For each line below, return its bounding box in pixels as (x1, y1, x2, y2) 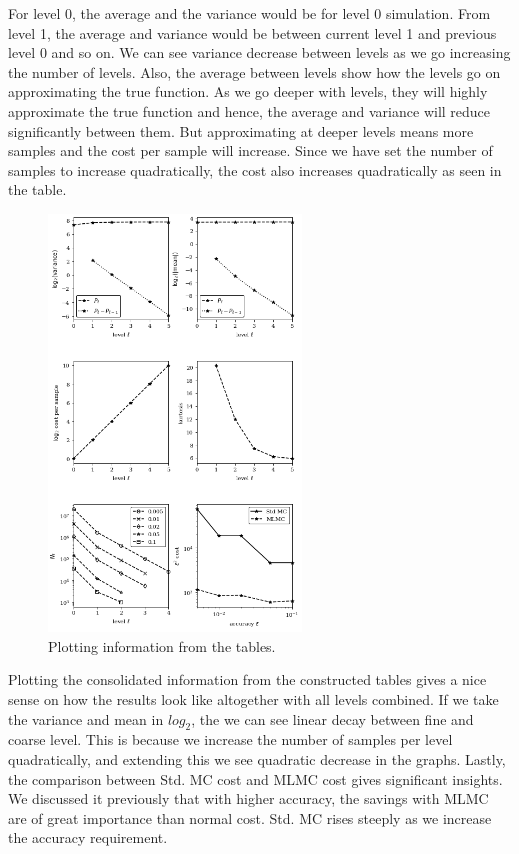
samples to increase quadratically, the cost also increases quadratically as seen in (8, 159, 502, 180)
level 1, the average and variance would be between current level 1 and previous (8, 22, 497, 43)
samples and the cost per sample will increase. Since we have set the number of (8, 140, 493, 161)
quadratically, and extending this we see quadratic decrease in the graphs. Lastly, (8, 749, 506, 770)
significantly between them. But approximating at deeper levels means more (8, 120, 474, 141)
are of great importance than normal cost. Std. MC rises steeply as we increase (8, 807, 492, 828)
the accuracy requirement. (8, 827, 168, 848)
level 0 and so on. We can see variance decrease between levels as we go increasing (8, 42, 511, 63)
